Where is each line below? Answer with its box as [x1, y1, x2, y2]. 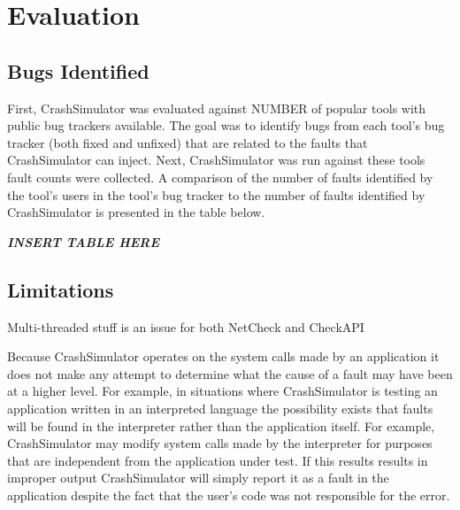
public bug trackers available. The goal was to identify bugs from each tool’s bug [7, 116, 445, 135]
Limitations [7, 275, 114, 303]
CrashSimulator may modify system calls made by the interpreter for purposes [7, 434, 433, 452]
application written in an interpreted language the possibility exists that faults [7, 398, 433, 417]
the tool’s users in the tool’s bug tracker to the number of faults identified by [7, 185, 425, 204]
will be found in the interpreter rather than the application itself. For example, [7, 416, 435, 435]
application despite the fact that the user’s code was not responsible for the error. [7, 485, 450, 504]
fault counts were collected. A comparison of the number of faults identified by [7, 167, 433, 186]
